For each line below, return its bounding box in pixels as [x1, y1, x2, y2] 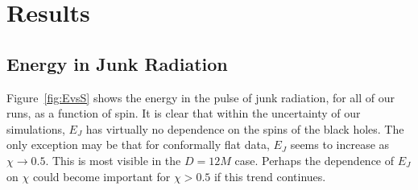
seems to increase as [290, 136, 390, 153]
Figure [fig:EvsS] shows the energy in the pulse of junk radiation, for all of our [6, 89, 395, 105]
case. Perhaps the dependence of [234, 151, 395, 168]
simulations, [6, 120, 65, 137]
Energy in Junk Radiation [6, 51, 228, 76]
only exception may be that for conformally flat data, [6, 136, 270, 153]
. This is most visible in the [45, 151, 181, 168]
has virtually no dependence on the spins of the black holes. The [85, 120, 404, 137]
